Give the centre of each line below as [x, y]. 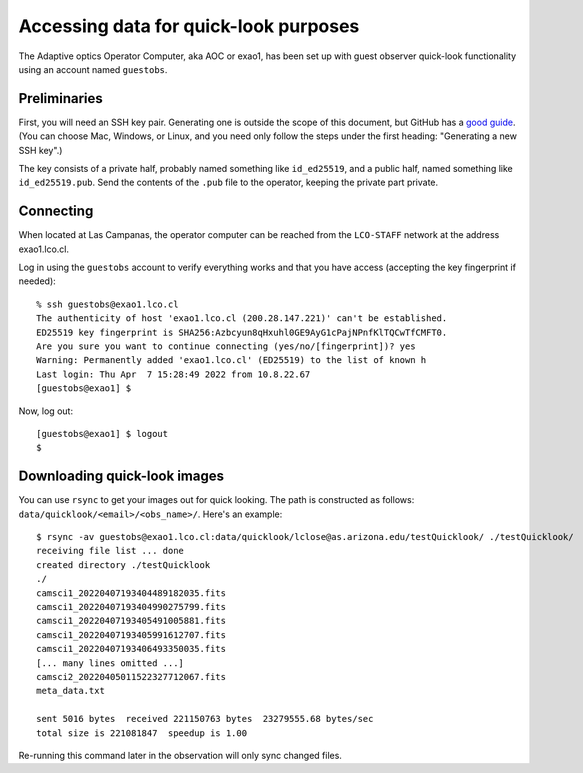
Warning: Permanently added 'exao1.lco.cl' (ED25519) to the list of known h [231, 360]
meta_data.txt [70, 691]
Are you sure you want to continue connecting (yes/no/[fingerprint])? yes [226, 346]
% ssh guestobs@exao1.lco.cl [107, 304]
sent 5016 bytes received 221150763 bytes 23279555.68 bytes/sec [205, 719]
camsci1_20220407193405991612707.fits [131, 634]
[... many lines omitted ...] [110, 663]
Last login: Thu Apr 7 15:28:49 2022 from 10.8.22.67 [173, 374]
